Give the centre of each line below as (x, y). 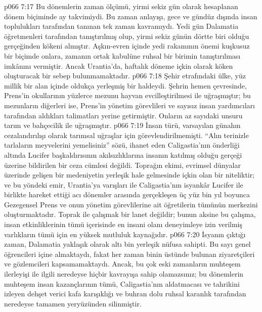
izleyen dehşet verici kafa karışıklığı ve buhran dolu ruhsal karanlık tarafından (125, 294)
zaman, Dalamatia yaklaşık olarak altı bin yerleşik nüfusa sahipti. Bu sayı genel (127, 244)
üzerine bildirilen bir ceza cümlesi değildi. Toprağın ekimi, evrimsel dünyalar (122, 165)
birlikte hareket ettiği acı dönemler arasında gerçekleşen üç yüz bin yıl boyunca (127, 194)
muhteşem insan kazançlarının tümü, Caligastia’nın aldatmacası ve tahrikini (122, 283)
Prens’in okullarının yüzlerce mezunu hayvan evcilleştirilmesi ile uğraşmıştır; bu (127, 95)
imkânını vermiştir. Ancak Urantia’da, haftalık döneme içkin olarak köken (119, 65)
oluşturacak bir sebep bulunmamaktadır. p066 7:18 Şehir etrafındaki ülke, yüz (125, 76)
